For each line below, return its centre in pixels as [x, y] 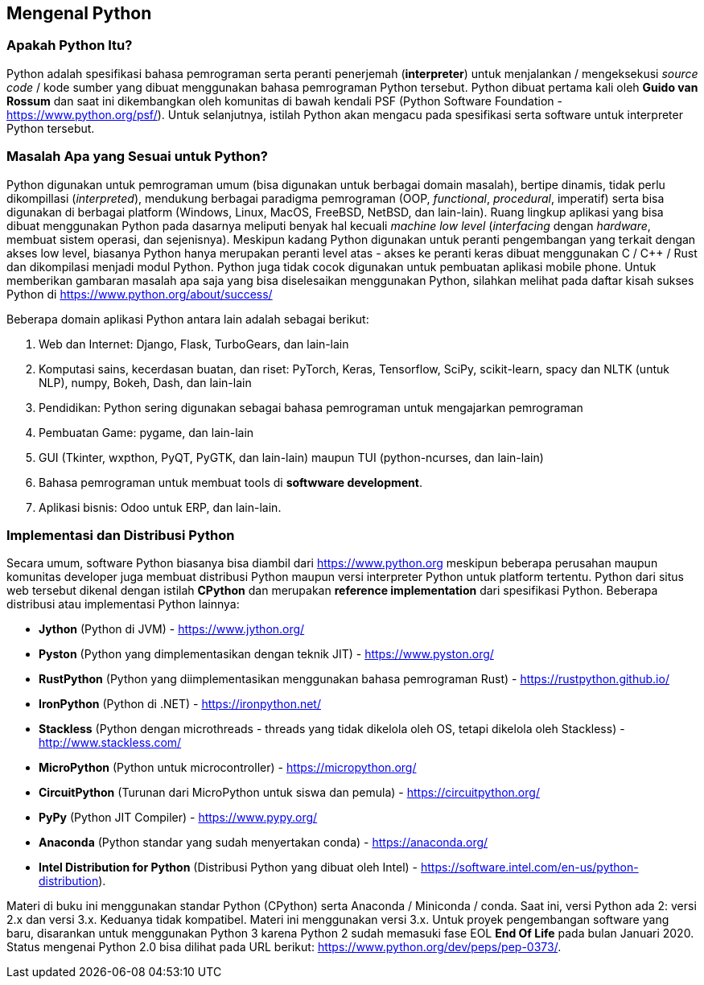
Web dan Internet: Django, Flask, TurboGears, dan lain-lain [194, 344]
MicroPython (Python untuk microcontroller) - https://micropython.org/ [228, 768]
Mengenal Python [79, 13]
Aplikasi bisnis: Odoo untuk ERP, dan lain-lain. [160, 507]
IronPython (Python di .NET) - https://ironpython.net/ [180, 704]
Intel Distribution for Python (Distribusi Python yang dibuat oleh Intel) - [228, 868]
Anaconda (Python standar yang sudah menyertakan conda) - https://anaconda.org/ [263, 843]
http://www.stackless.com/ [110, 743]
